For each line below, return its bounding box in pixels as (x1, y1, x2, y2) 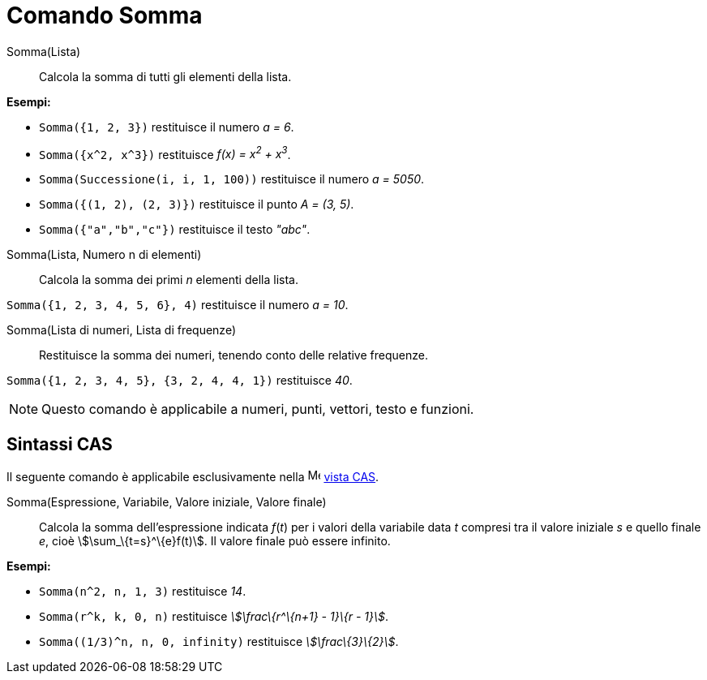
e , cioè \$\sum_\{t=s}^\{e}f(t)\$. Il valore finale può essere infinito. (39, 534, 391, 549)
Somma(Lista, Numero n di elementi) (6, 247, 202, 262)
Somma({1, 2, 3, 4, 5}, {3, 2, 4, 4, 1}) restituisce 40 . (6, 373, 353, 388)
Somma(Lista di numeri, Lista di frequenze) (6, 323, 237, 338)
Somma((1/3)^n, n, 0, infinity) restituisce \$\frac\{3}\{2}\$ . (39, 635, 399, 649)
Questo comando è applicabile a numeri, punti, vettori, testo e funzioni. (41, 401, 474, 418)
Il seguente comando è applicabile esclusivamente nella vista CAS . (6, 470, 379, 484)
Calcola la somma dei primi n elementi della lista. (39, 273, 298, 287)
